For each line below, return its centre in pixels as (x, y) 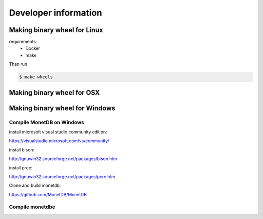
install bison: (22, 150)
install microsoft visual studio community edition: (58, 132)
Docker (33, 48)
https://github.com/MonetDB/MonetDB (48, 194)
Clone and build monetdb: (35, 185)
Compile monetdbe (32, 207)
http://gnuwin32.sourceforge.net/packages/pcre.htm (62, 176)
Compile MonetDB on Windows (47, 122)
